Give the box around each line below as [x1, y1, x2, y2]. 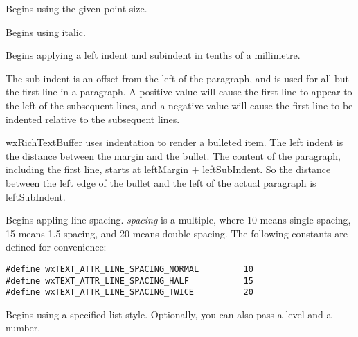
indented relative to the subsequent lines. [6, 111, 180, 126]
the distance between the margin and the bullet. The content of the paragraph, [6, 148, 341, 163]
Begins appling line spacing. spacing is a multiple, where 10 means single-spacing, [6, 212, 351, 227]
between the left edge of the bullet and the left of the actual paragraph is [6, 175, 316, 190]
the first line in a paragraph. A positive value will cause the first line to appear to [6, 84, 352, 99]
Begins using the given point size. [6, 1, 147, 15]
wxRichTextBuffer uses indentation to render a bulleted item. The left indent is [6, 135, 343, 149]
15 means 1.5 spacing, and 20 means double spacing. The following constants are [6, 226, 348, 240]
